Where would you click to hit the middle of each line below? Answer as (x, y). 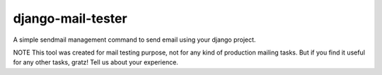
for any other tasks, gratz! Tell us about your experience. (95, 62)
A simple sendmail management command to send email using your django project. (134, 40)
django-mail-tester (70, 18)
